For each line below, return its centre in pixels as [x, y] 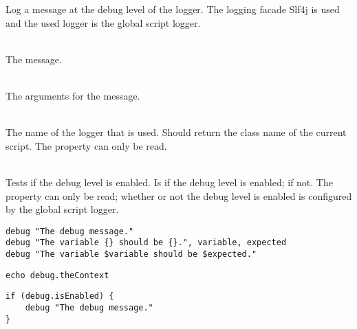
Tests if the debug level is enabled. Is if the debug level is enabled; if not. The [169, 182]
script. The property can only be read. [86, 145]
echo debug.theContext [57, 275]
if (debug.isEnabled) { [60, 296]
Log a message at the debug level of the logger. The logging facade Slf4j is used [173, 9]
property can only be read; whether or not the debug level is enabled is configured [179, 195]
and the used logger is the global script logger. [103, 22]
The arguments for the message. [73, 95]
